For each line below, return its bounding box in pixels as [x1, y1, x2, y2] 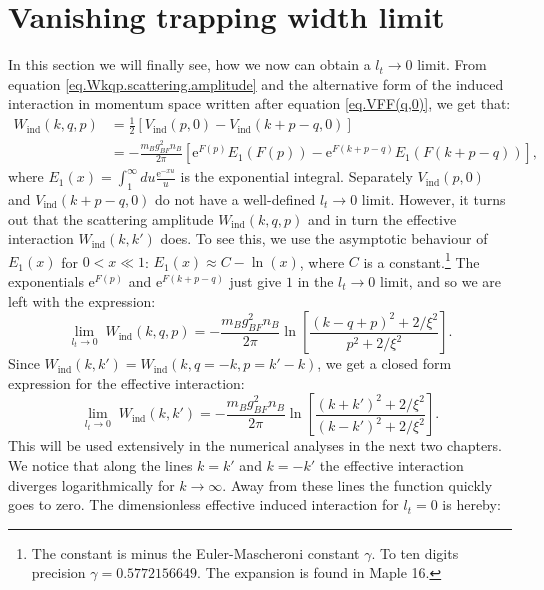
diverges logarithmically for [8, 474, 175, 495]
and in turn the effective [307, 208, 457, 229]
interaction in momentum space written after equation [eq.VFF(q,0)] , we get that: [8, 93, 511, 114]
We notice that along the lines [8, 454, 193, 475]
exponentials [8, 270, 84, 291]
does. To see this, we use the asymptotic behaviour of [160, 228, 488, 249]
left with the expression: [8, 290, 156, 311]
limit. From [417, 54, 487, 75]
